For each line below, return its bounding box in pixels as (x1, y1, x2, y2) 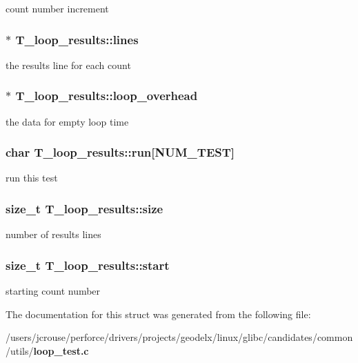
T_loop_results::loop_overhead (15, 87, 198, 104)
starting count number (6, 284, 101, 298)
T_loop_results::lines (15, 30, 139, 48)
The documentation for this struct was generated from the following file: (6, 306, 311, 321)
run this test (6, 170, 58, 185)
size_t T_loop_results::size (6, 199, 163, 217)
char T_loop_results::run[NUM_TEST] (6, 144, 235, 161)
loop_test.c (33, 343, 89, 357)
